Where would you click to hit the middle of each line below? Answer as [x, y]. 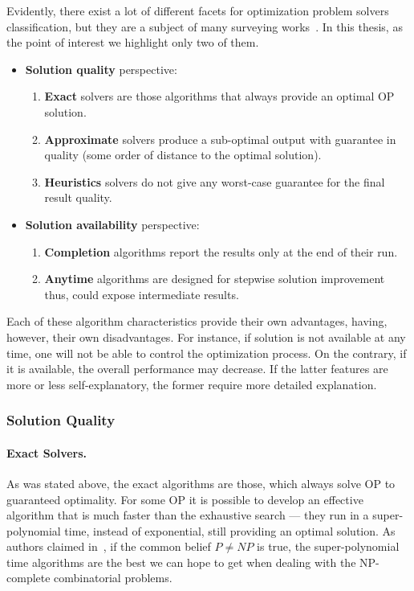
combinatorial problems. [113, 578]
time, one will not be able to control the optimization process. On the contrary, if [207, 353]
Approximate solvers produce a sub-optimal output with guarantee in [220, 139]
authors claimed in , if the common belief [109, 546]
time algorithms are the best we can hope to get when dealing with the [181, 562]
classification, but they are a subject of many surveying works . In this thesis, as [205, 26]
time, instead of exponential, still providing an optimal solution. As [230, 530]
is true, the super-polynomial [328, 546]
